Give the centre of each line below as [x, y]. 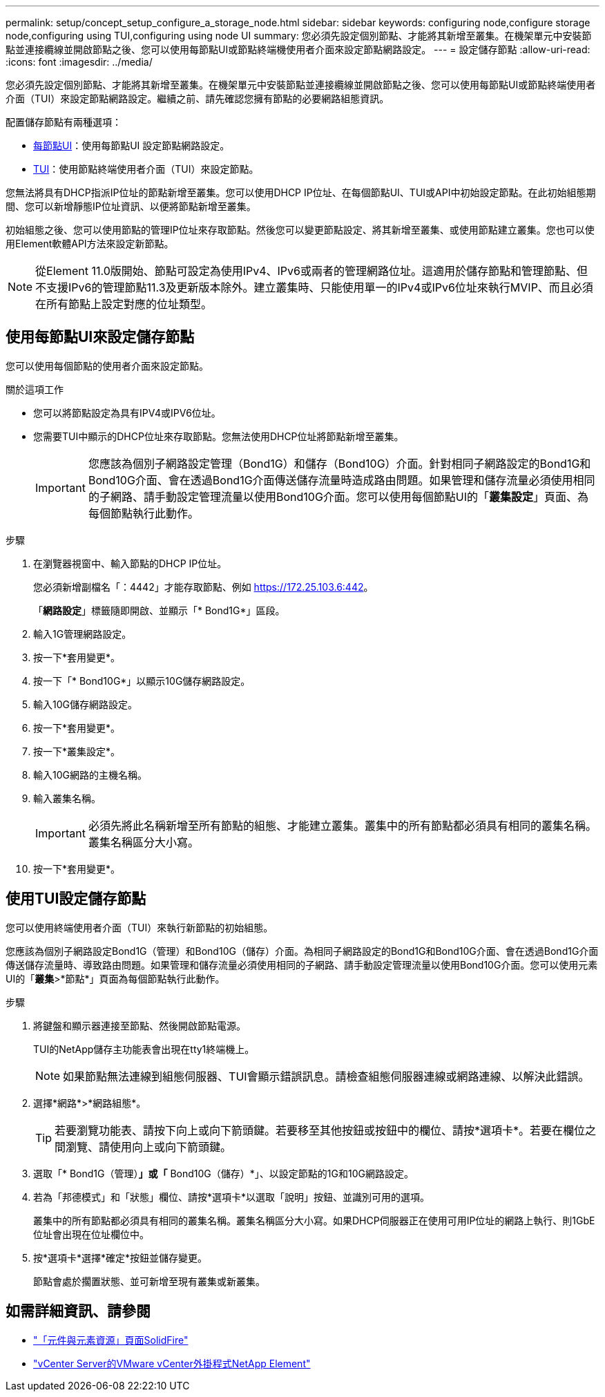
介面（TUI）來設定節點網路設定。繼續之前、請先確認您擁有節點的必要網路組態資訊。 [198, 98]
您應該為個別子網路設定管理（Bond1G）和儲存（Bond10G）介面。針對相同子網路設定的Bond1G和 [339, 463]
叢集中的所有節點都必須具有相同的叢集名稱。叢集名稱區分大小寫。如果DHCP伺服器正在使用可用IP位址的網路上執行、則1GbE [314, 1220]
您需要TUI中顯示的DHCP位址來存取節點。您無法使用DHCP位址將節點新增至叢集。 [219, 436]
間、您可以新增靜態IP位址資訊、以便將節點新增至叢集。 [131, 206]
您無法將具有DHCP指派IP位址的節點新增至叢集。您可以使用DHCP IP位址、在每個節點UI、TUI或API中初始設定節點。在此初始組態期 [301, 192]
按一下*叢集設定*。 [77, 751]
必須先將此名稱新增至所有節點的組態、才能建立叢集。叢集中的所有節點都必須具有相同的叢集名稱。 [342, 825]
